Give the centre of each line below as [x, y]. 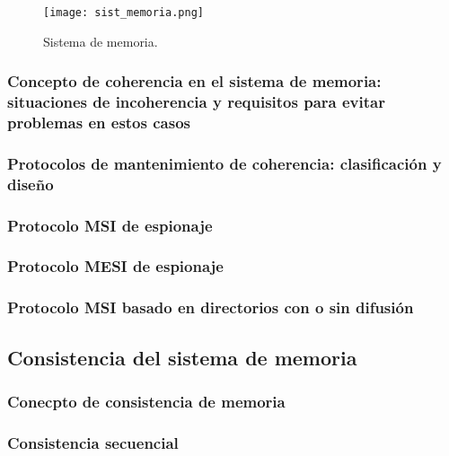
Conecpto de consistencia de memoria [146, 401]
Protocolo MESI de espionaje [115, 266]
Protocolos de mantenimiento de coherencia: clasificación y [224, 163]
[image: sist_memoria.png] [123, 13]
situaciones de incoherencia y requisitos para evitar [196, 102]
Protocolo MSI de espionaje [110, 225]
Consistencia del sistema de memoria [182, 357]
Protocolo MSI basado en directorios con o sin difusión [211, 307]
